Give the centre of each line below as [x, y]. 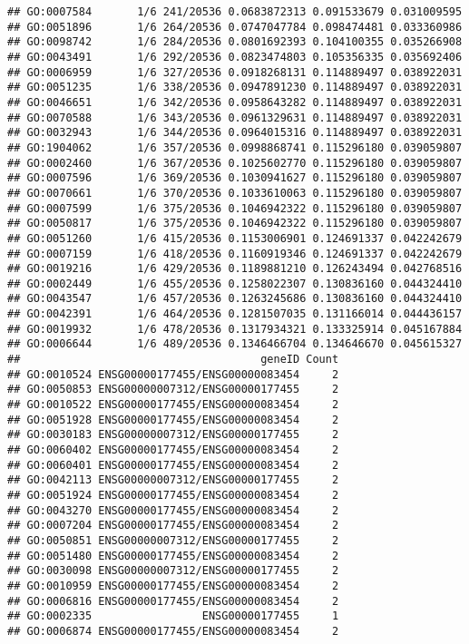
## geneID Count [173, 360]
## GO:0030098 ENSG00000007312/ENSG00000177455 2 [173, 571]
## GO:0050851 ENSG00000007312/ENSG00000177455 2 [173, 540]
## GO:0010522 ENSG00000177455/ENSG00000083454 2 [173, 405]
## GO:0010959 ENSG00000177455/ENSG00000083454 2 [173, 585]
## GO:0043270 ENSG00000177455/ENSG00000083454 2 [173, 510]
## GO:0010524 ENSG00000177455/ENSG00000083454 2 [173, 374]
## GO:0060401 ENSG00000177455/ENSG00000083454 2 [173, 465]
